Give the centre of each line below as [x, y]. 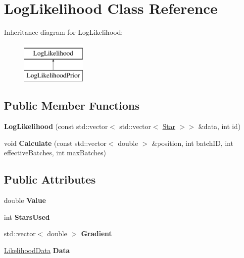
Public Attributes [50, 179]
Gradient [97, 233]
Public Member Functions [72, 105]
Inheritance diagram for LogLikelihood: [64, 32]
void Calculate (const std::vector [55, 143]
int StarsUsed [27, 217]
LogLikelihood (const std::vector [56, 126]
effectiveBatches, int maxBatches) [55, 153]
